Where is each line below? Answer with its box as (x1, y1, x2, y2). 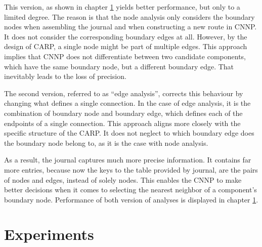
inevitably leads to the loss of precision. (4, 71, 126, 81)
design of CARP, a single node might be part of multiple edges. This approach (4, 41, 247, 52)
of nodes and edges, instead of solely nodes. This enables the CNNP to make (4, 174, 242, 185)
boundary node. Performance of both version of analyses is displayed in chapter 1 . (4, 194, 258, 204)
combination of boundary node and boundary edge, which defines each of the (4, 107, 243, 118)
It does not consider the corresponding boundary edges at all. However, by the (4, 31, 247, 42)
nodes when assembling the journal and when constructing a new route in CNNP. (4, 21, 257, 32)
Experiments (4, 224, 94, 244)
